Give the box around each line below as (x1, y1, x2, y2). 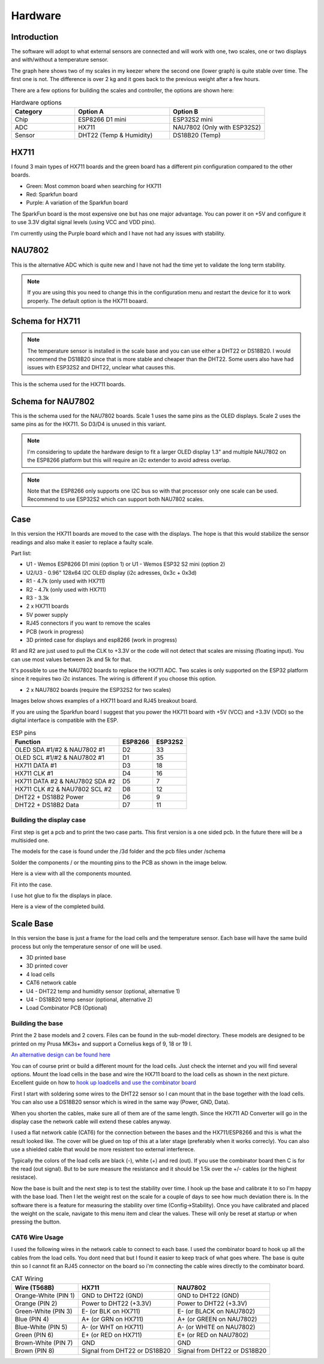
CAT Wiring (11, 1274, 43, 1282)
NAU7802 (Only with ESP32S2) (173, 123, 261, 132)
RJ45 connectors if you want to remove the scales (26, 619, 151, 627)
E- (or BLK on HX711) (81, 1307, 141, 1315)
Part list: (11, 550, 32, 557)
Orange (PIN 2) (14, 1299, 58, 1308)
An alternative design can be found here (11, 1051, 111, 1058)
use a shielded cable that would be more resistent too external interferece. (11, 1146, 196, 1153)
